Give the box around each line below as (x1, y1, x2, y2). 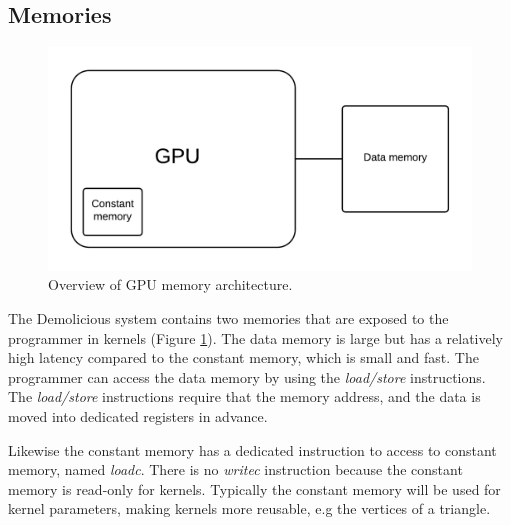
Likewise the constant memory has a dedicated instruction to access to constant (8, 439, 497, 460)
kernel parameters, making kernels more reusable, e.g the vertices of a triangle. (8, 498, 491, 519)
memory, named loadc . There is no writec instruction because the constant (8, 459, 463, 480)
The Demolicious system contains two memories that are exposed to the (8, 307, 449, 328)
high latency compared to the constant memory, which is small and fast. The (8, 347, 479, 368)
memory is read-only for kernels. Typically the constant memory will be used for (8, 478, 501, 499)
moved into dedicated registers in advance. (8, 405, 268, 426)
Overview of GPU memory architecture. (48, 274, 293, 295)
